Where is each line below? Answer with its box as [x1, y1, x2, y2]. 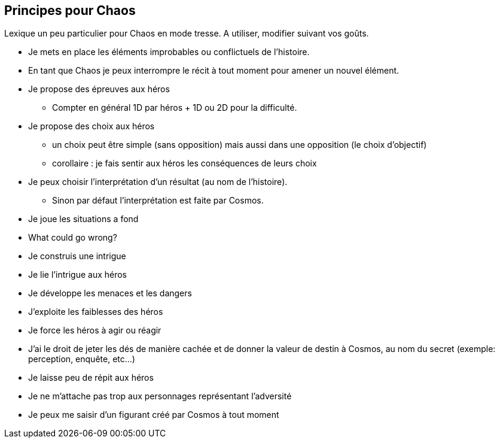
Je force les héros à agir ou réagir [28, 325, 161, 336]
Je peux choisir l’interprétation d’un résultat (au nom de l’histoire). [28, 177, 288, 187]
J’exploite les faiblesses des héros [28, 307, 163, 317]
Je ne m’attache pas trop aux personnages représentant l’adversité [28, 391, 292, 402]
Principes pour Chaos [4, 3, 136, 18]
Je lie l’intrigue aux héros [28, 269, 127, 280]
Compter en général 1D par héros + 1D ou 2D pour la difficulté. [52, 102, 297, 113]
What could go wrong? [28, 232, 117, 243]
